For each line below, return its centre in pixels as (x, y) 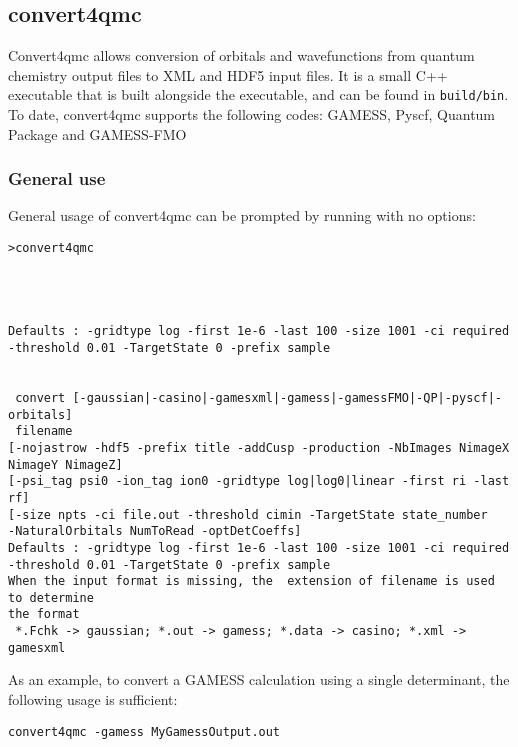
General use (57, 178)
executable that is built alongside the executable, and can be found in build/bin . (258, 94)
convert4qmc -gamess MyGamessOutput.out (144, 731)
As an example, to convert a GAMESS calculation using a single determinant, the (259, 679)
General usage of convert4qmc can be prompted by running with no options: (242, 215)
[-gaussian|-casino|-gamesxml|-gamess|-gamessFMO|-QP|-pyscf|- (287, 397)
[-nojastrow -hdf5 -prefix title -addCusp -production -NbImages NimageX (259, 447)
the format (44, 614)
